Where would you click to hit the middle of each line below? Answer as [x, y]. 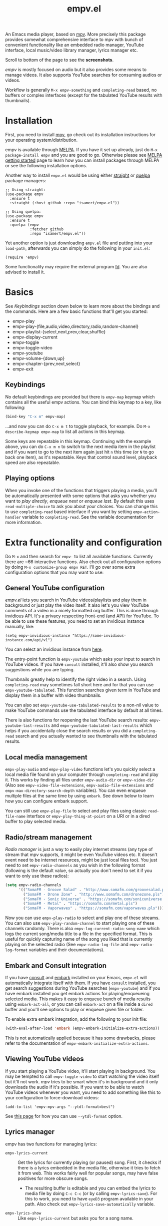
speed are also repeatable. [33, 462]
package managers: [26, 181]
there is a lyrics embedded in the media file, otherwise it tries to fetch [89, 1167]
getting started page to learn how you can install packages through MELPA [82, 160]
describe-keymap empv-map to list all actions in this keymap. [65, 432]
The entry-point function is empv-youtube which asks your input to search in [83, 659]
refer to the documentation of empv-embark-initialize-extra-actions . [77, 1043]
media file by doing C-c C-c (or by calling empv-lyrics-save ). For [91, 1193]
